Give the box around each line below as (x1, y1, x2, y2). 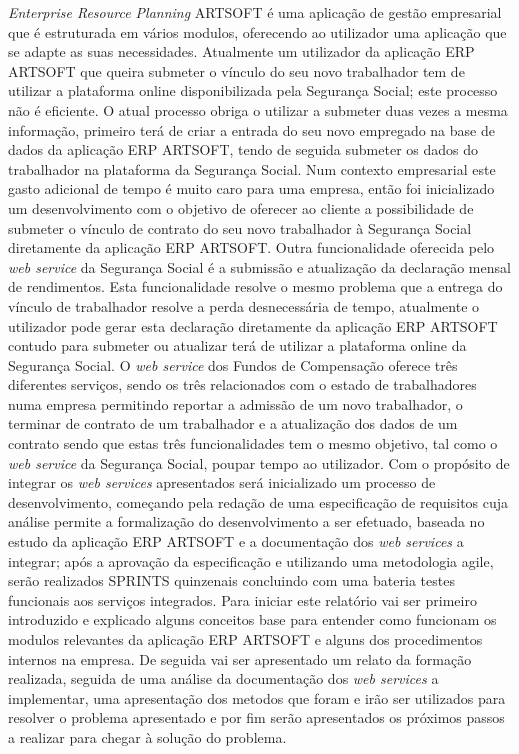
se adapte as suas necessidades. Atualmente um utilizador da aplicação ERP (8, 41, 475, 62)
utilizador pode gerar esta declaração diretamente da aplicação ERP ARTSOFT (8, 315, 498, 336)
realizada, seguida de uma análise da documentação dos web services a (8, 668, 439, 689)
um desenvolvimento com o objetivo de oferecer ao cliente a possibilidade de (8, 197, 474, 218)
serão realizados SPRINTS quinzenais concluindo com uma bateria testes (8, 570, 455, 591)
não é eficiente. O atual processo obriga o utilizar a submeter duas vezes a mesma (8, 99, 508, 120)
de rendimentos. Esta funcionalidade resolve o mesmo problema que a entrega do (8, 276, 503, 297)
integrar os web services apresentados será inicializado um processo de (8, 472, 436, 493)
